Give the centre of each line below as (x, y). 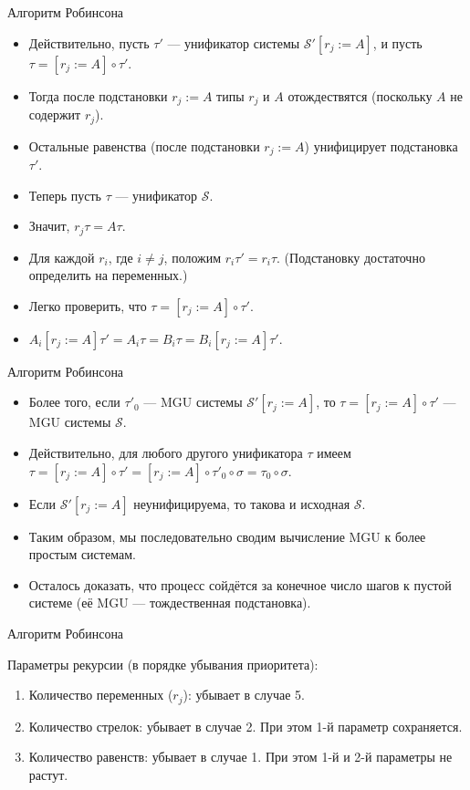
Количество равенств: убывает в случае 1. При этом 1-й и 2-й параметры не (240, 757)
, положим (193, 257)
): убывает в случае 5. (244, 695)
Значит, (49, 226)
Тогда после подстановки (98, 95)
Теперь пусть (65, 195)
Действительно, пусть (89, 42)
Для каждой (62, 257)
